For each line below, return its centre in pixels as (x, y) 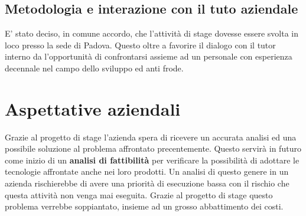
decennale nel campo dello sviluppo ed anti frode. (94, 68)
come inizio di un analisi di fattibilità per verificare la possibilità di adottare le (152, 160)
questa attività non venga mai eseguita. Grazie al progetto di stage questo (139, 194)
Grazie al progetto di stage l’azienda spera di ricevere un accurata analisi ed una (151, 137)
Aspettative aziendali (93, 108)
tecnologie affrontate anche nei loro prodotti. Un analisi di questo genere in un (147, 171)
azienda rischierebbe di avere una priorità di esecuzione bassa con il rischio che (147, 183)
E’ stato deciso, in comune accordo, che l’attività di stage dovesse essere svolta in (152, 33)
